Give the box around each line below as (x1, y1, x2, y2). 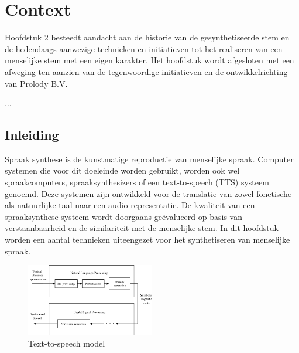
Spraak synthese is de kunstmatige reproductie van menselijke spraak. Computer (5, 152, 294, 165)
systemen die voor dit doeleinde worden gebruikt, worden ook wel (5, 164, 240, 176)
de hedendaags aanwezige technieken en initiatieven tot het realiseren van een (5, 42, 283, 55)
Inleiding (5, 125, 59, 144)
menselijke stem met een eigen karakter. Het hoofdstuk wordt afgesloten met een (5, 54, 294, 66)
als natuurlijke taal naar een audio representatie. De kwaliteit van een (5, 199, 255, 211)
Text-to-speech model (28, 337, 105, 349)
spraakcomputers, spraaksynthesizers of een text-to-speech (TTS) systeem (5, 176, 269, 188)
